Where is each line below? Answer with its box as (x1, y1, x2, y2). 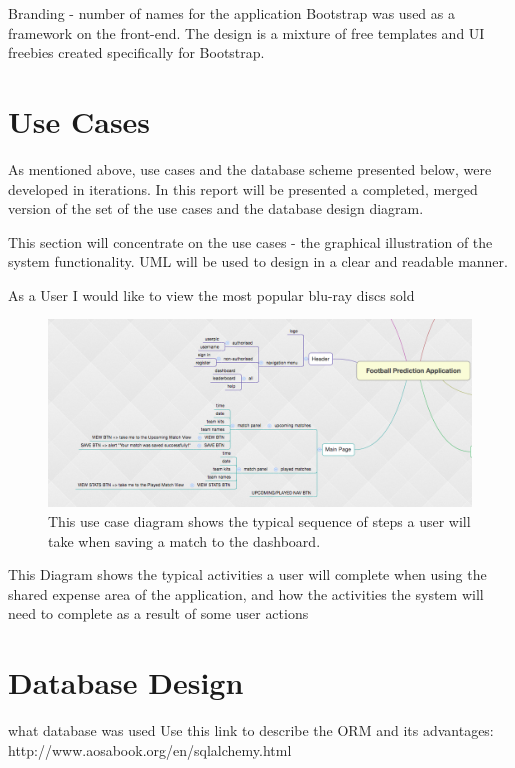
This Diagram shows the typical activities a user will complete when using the (8, 564, 487, 585)
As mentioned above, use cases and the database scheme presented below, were (8, 158, 492, 179)
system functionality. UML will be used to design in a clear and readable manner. (8, 251, 508, 272)
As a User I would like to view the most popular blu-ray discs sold (8, 284, 415, 305)
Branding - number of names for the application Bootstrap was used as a (8, 3, 455, 23)
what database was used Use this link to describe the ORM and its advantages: (8, 720, 494, 741)
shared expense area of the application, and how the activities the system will (8, 583, 484, 604)
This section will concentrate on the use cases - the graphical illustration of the (8, 231, 493, 252)
